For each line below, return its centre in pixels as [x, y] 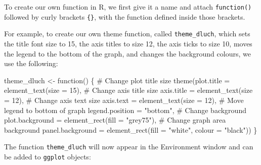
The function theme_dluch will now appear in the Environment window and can [129, 147]
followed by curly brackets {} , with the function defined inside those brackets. [125, 16]
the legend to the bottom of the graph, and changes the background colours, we [127, 53]
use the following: [31, 63]
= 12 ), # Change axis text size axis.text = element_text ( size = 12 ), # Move [124, 100]
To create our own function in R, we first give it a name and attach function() [128, 7]
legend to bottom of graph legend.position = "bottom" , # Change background [125, 110]
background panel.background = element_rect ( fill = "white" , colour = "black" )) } [131, 129]
